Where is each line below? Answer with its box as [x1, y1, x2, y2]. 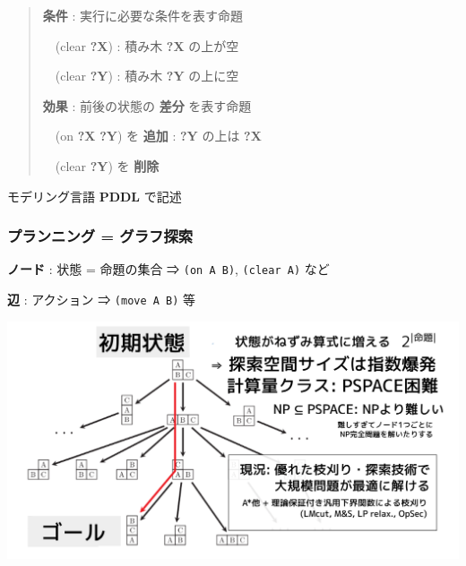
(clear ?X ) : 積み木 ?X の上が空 [55, 36, 239, 55]
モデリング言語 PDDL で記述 [7, 186, 182, 205]
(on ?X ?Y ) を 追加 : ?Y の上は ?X [55, 126, 262, 145]
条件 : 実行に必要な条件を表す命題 [42, 6, 244, 24]
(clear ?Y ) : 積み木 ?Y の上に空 [55, 66, 239, 85]
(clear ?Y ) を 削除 [55, 156, 160, 175]
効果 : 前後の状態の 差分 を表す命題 [42, 96, 252, 115]
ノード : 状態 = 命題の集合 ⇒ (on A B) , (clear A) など [7, 260, 330, 279]
